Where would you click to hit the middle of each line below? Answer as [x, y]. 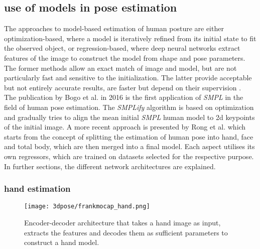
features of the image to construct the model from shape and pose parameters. [125, 57]
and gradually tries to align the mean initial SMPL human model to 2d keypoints [129, 117]
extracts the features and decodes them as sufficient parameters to [126, 232]
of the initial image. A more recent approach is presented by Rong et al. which [125, 127]
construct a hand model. [62, 242]
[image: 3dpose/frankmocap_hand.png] [87, 207]
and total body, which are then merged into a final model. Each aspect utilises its [129, 146]
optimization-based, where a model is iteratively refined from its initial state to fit [130, 38]
